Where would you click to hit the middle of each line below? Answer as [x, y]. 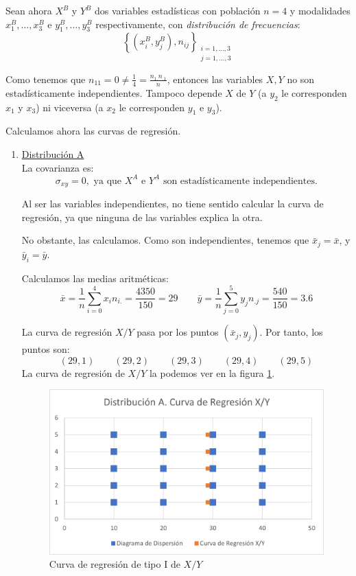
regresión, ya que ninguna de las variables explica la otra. [142, 217]
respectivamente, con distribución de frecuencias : [198, 24]
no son [301, 79]
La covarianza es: [58, 167]
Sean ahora [29, 10]
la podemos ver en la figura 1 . [212, 372]
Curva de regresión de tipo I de [115, 564]
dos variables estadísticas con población [177, 10]
